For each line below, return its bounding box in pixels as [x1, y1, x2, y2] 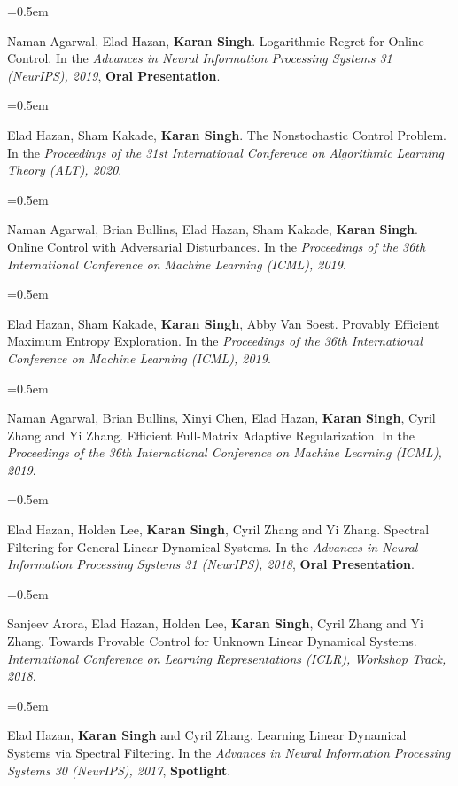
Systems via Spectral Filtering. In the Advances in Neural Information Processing [7, 743, 451, 761]
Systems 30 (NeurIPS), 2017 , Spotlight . [7, 760, 231, 779]
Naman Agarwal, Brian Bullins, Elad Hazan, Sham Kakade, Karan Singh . [7, 220, 418, 238]
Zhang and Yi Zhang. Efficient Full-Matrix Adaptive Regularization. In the [7, 425, 415, 444]
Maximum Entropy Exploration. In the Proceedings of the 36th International [7, 331, 423, 350]
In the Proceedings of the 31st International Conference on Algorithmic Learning [7, 143, 444, 161]
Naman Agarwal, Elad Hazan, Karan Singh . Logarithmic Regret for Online [7, 31, 424, 50]
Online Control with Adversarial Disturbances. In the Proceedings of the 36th [7, 237, 426, 255]
